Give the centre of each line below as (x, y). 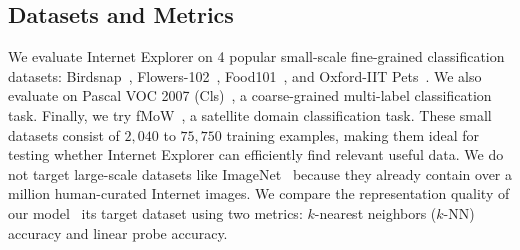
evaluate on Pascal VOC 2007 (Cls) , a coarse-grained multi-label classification (250, 95)
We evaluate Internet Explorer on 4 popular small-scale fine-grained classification (256, 56)
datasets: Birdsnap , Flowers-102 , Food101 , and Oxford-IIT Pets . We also (245, 75)
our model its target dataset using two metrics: (155, 212)
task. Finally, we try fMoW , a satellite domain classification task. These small (250, 114)
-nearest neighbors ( (375, 212)
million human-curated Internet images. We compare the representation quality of (259, 193)
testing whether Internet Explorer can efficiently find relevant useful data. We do (256, 154)
